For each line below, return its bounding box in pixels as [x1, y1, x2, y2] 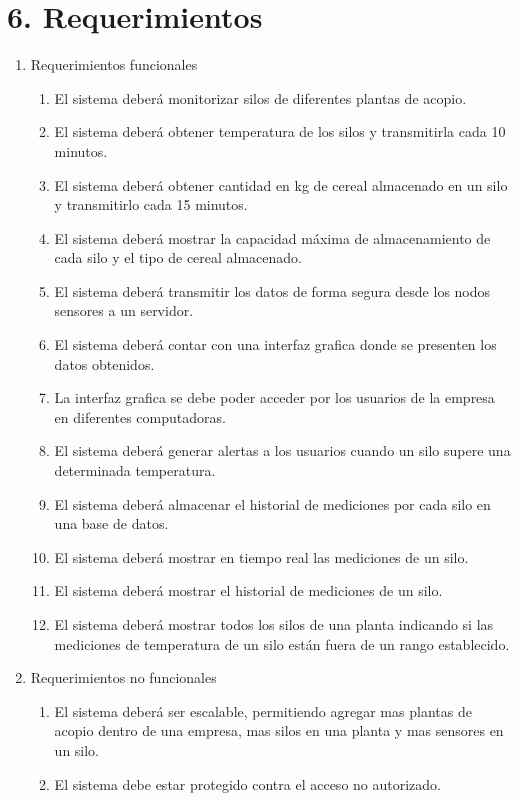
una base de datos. [54, 513, 169, 534]
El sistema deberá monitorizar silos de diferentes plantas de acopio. [54, 87, 467, 108]
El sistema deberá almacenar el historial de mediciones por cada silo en [54, 493, 491, 514]
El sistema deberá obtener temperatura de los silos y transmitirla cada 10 [54, 121, 506, 142]
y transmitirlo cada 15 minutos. [54, 194, 248, 215]
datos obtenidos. [54, 353, 155, 374]
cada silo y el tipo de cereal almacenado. [54, 247, 303, 268]
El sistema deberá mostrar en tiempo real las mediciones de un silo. [54, 546, 469, 567]
